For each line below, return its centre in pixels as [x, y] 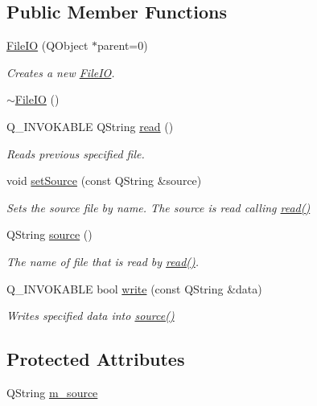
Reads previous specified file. [76, 153]
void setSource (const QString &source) [104, 180]
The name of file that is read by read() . [103, 261]
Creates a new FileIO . [61, 72]
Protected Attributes [96, 359]
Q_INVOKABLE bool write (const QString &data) [134, 288]
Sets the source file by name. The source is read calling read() [158, 207]
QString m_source [52, 392]
